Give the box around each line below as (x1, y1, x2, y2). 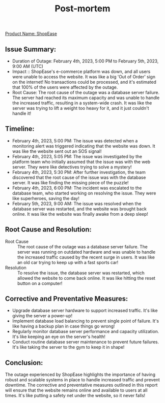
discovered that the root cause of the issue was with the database (12, 174, 146, 180)
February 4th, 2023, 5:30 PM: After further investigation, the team (12, 169, 146, 175)
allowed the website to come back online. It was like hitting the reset (17, 275, 156, 281)
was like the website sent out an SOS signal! (12, 148, 102, 154)
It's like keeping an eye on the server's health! (12, 334, 106, 340)
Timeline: (5, 125, 35, 133)
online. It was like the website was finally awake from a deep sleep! (12, 211, 148, 217)
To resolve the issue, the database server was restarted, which (17, 269, 145, 276)
